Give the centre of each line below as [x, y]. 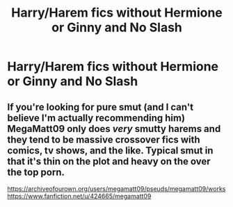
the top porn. [36, 172]
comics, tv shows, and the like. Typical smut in [110, 150]
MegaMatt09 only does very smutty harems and [114, 129]
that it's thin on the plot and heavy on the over [109, 161]
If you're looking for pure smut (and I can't [100, 107]
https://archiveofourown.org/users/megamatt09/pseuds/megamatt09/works [116, 189]
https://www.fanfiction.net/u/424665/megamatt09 [79, 196]
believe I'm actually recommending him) [96, 118]
